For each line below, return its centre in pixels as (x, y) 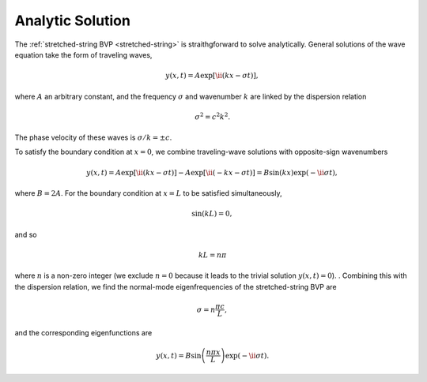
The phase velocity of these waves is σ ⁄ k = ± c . (93, 137)
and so (26, 234)
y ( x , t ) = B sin (178, 356)
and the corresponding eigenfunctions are (83, 332)
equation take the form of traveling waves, (83, 54)
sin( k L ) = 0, (212, 214)
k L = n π (212, 255)
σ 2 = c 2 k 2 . (213, 116)
